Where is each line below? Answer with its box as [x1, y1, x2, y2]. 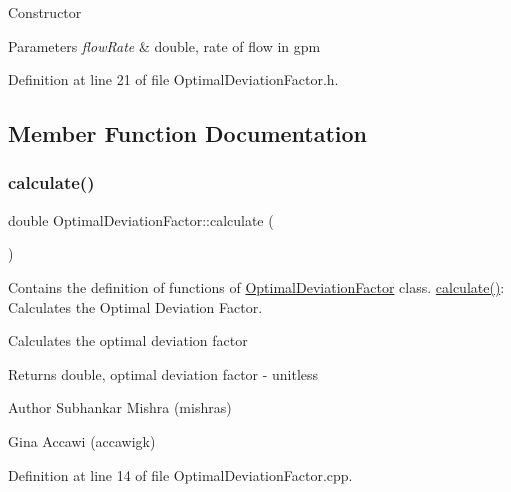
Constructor [8, 2, 82, 22]
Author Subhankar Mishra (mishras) [8, 397, 232, 418]
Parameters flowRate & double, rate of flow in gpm [8, 35, 321, 56]
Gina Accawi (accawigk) [8, 430, 156, 451]
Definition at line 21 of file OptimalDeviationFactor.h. [8, 69, 339, 90]
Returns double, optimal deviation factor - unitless [8, 363, 319, 384]
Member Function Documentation [8, 118, 368, 149]
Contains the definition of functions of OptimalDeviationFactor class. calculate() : [8, 276, 505, 297]
